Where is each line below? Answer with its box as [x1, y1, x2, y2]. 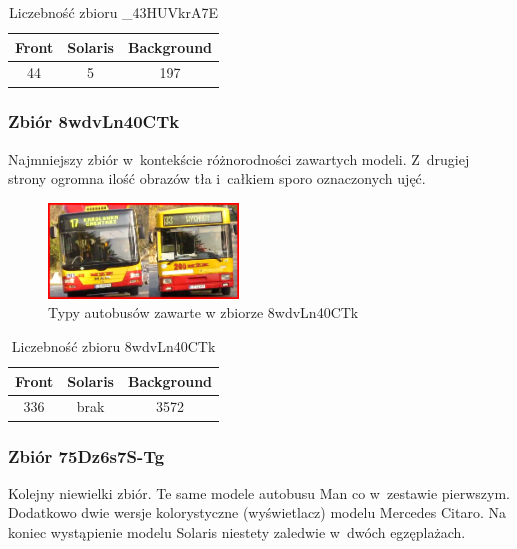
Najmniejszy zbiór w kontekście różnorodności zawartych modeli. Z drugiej [8, 148, 470, 169]
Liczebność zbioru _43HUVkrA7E [9, 2, 219, 22]
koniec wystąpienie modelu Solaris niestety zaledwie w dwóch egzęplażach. [8, 521, 466, 542]
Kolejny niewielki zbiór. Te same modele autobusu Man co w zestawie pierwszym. [8, 482, 510, 503]
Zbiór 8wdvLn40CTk [8, 109, 180, 134]
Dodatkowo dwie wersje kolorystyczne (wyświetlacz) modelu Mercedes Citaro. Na [8, 502, 506, 523]
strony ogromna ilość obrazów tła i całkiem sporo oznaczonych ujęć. [8, 168, 426, 189]
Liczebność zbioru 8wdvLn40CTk [11, 336, 216, 357]
